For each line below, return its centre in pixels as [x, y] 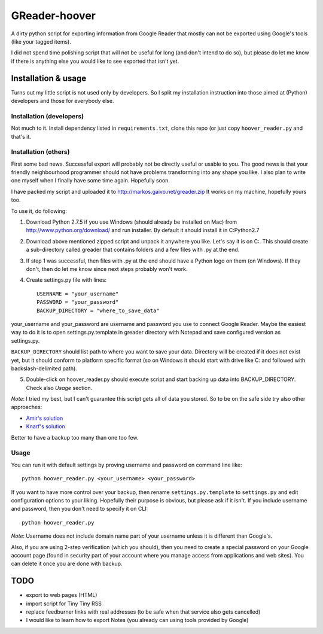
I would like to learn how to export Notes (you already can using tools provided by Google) [137, 620]
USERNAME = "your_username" [78, 294]
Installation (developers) [48, 116]
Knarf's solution [45, 426]
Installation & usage [49, 78]
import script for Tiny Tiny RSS [64, 603]
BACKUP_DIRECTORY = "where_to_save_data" [98, 310]
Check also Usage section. [59, 388]
